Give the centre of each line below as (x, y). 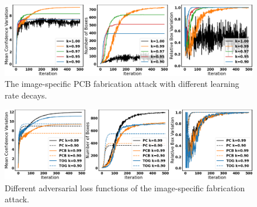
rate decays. (26, 95)
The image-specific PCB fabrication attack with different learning (122, 84)
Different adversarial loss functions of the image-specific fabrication (125, 187)
